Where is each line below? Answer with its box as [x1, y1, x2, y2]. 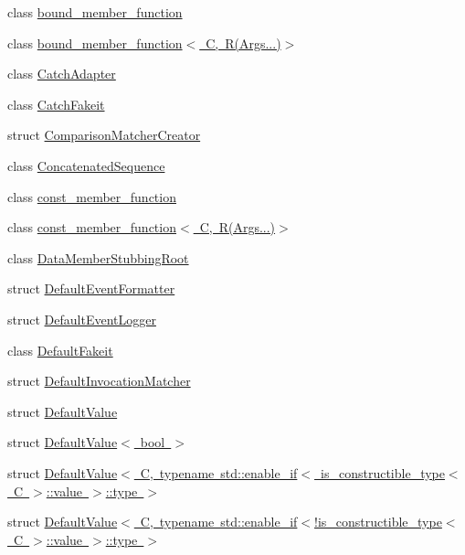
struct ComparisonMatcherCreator [7, 125, 201, 144]
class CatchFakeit [7, 94, 105, 113]
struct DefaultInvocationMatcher [7, 371, 191, 390]
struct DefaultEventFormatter [7, 279, 175, 298]
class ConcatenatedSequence [7, 155, 165, 175]
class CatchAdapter [7, 64, 116, 83]
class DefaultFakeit [7, 340, 113, 359]
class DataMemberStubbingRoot [7, 248, 189, 267]
